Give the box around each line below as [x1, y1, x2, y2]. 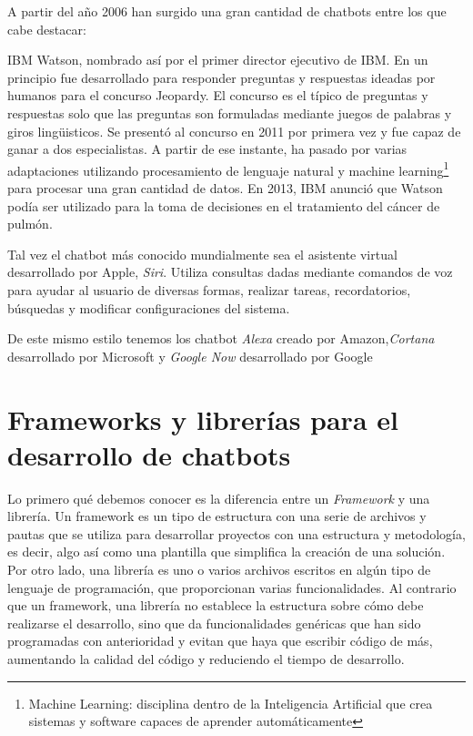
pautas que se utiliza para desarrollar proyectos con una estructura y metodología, [7, 524, 466, 543]
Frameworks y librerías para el [7, 400, 398, 437]
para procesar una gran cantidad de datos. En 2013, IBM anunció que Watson [7, 179, 443, 197]
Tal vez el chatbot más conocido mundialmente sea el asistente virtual [7, 244, 398, 263]
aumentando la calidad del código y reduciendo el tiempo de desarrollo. [7, 649, 405, 668]
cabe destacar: [7, 19, 86, 38]
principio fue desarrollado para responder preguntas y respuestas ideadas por [7, 67, 436, 87]
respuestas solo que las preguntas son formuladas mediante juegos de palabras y [7, 103, 452, 122]
